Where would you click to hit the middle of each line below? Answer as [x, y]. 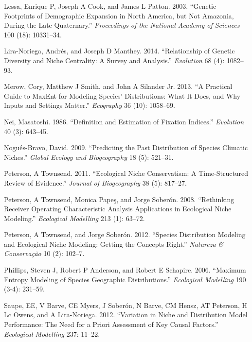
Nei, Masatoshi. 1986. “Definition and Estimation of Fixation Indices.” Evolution [124, 121]
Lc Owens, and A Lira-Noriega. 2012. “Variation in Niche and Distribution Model [126, 315]
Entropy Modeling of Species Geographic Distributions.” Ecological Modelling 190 [125, 279]
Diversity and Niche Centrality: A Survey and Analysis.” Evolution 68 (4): [114, 60]
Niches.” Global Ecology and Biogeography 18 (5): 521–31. [89, 157]
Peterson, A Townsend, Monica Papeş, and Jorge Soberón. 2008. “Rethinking [119, 199]
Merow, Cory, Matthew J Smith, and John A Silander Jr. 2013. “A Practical [118, 86]
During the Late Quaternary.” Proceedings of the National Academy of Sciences [122, 25]
